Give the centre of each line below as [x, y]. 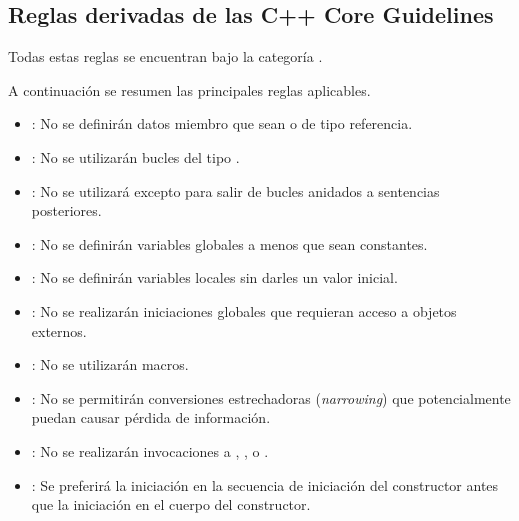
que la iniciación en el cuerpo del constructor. [171, 504]
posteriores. [66, 210]
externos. [59, 330]
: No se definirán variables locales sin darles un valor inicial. [214, 277]
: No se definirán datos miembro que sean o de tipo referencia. [222, 123]
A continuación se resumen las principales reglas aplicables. [189, 89]
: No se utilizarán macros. [110, 364]
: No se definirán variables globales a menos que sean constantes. [229, 243]
